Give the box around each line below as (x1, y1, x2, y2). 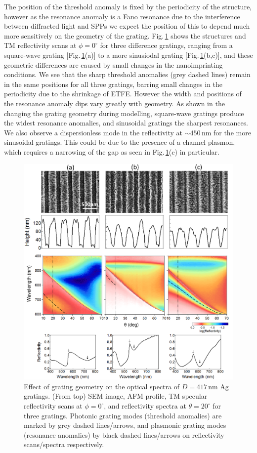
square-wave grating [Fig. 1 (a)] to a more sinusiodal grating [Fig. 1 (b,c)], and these (4, 49, 253, 60)
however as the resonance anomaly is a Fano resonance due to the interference (4, 11, 240, 21)
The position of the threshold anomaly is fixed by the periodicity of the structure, (4, 1, 252, 11)
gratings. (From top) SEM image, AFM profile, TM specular (24, 391, 208, 401)
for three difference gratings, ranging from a (100, 40, 233, 50)
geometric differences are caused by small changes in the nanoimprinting (4, 59, 223, 70)
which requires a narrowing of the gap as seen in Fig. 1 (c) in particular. (4, 146, 219, 157)
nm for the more (201, 127, 251, 137)
